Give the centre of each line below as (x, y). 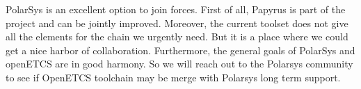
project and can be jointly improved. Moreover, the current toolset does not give (177, 23)
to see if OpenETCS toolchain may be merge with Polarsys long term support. (173, 77)
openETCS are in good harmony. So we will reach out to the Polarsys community (179, 64)
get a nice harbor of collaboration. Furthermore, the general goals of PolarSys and (180, 50)
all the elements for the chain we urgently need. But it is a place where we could (177, 37)
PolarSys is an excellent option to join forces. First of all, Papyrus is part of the (176, 9)
